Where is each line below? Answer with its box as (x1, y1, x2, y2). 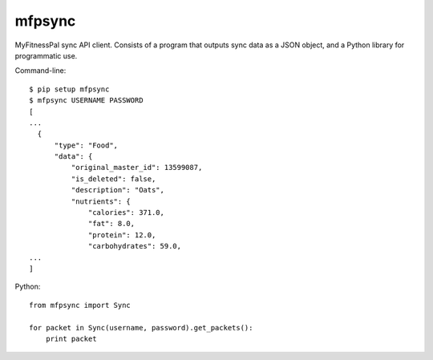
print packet (45, 334, 97, 343)
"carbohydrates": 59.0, (88, 241, 182, 251)
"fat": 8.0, (88, 219, 136, 229)
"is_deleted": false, (71, 174, 156, 184)
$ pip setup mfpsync (29, 84, 110, 94)
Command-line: (14, 66, 67, 75)
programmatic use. (14, 51, 78, 60)
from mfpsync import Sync (29, 301, 132, 309)
